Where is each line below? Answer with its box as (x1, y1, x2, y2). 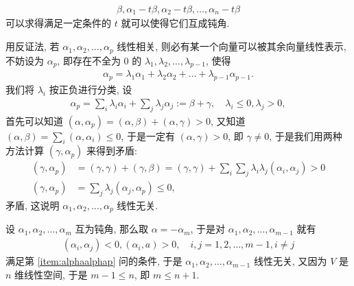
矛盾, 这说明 (5, 198, 60, 213)
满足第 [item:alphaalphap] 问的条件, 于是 (5, 254, 182, 268)
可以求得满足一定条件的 (5, 16, 111, 30)
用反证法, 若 (5, 39, 60, 53)
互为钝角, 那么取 (75, 222, 148, 236)
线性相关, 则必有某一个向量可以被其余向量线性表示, (117, 39, 346, 53)
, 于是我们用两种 (269, 128, 342, 143)
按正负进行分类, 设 (49, 82, 132, 97)
